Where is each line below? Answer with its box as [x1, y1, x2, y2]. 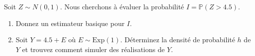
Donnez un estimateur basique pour [15, 18, 125, 28]
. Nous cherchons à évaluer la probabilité [60, 1, 184, 11]
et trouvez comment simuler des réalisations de [22, 44, 165, 54]
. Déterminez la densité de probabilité [120, 34, 235, 45]
